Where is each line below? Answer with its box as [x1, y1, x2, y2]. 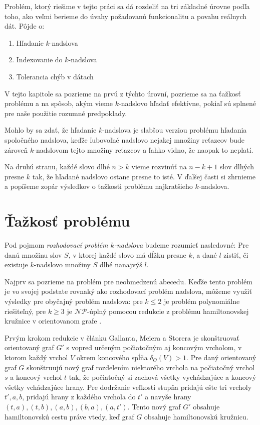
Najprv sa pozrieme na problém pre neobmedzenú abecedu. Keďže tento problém [5, 276, 252, 286]
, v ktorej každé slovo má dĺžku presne [68, 249, 186, 260]
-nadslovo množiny [34, 259, 91, 270]
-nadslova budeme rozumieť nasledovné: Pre [114, 240, 249, 250]
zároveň [5, 144, 28, 155]
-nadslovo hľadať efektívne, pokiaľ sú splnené [118, 98, 256, 109]
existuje [5, 259, 28, 270]
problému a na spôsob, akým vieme [5, 98, 113, 109]
